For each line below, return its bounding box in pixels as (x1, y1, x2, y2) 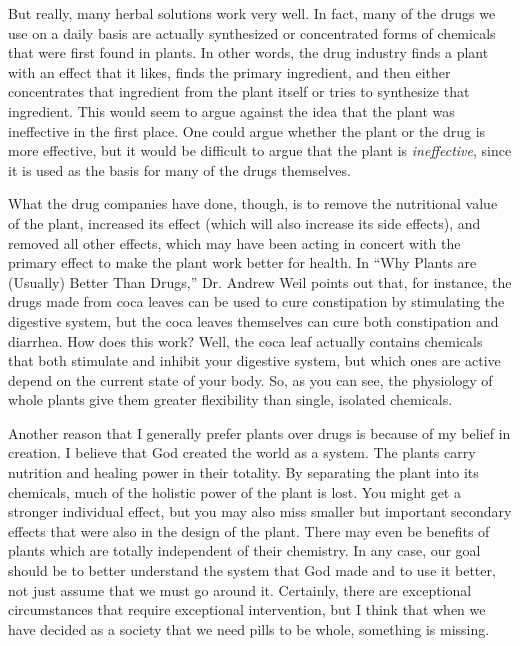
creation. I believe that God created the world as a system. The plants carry (8, 442, 476, 463)
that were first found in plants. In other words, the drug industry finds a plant (8, 42, 489, 63)
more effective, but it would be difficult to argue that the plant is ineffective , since (8, 140, 512, 161)
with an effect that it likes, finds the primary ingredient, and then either (8, 61, 451, 82)
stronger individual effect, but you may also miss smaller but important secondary (8, 501, 512, 522)
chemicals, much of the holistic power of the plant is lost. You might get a (8, 481, 461, 502)
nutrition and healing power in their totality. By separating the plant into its (8, 462, 479, 483)
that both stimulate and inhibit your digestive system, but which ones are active (8, 350, 501, 371)
